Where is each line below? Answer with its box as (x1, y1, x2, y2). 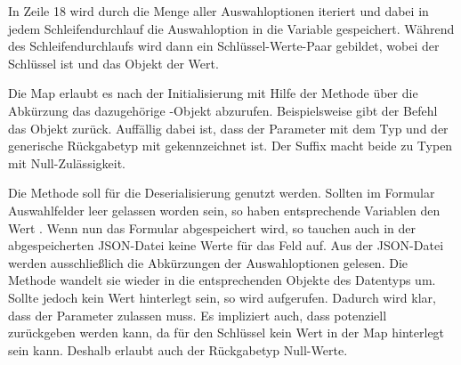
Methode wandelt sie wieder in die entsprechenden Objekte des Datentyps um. (8, 271, 436, 289)
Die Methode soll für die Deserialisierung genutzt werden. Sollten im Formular (8, 183, 435, 202)
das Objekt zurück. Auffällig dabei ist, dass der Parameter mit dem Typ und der (8, 118, 449, 137)
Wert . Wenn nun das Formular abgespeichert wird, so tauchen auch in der (8, 218, 417, 237)
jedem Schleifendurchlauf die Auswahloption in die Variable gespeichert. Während (8, 19, 455, 37)
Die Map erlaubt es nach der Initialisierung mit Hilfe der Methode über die (8, 84, 418, 102)
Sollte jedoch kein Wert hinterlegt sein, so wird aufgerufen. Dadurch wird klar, (8, 288, 436, 306)
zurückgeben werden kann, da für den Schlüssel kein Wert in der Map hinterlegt (8, 323, 445, 342)
